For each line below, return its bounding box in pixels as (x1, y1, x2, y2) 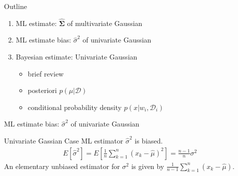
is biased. (134, 135, 163, 145)
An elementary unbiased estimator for (4, 160, 120, 171)
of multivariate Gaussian (67, 17, 142, 28)
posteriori (27, 85, 57, 95)
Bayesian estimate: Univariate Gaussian (15, 51, 137, 61)
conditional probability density (27, 101, 122, 112)
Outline (4, 1, 27, 11)
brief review (27, 68, 64, 78)
